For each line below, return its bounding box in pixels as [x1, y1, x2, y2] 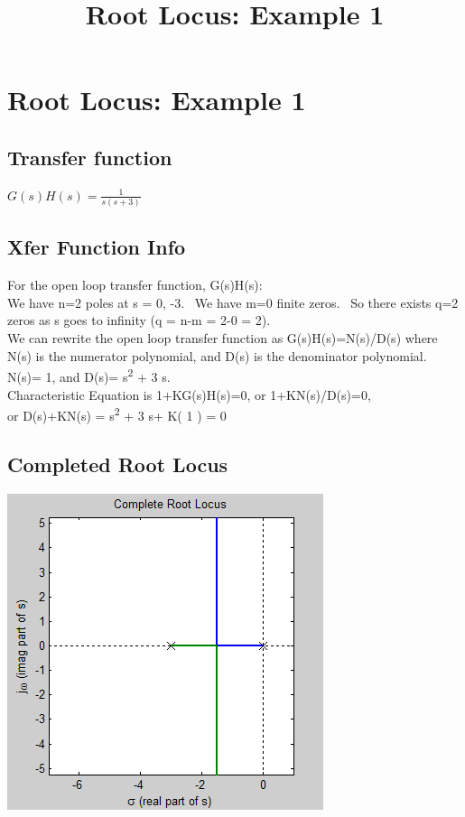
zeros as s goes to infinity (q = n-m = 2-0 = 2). [7, 311, 271, 330]
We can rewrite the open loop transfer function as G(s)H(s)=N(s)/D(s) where [7, 329, 438, 348]
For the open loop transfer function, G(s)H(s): [7, 275, 263, 294]
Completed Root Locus [7, 450, 228, 478]
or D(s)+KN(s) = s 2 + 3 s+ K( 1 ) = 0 [7, 404, 227, 424]
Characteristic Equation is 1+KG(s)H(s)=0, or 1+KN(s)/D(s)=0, [7, 385, 371, 404]
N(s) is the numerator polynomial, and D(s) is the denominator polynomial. [7, 346, 427, 365]
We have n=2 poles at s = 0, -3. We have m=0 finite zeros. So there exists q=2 [7, 292, 459, 311]
